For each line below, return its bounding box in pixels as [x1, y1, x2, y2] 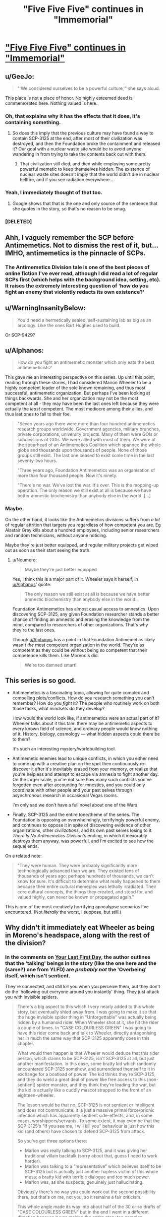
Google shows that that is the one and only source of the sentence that [12, 200, 158, 206]
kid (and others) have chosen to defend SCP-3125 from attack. [17, 1128, 145, 1135]
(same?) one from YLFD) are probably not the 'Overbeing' [5, 966, 147, 973]
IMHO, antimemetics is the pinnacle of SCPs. [5, 249, 146, 257]
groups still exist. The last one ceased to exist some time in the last [17, 453, 155, 459]
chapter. [17, 1041, 35, 1047]
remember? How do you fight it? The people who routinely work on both [12, 700, 160, 706]
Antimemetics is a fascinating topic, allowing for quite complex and [12, 689, 149, 695]
